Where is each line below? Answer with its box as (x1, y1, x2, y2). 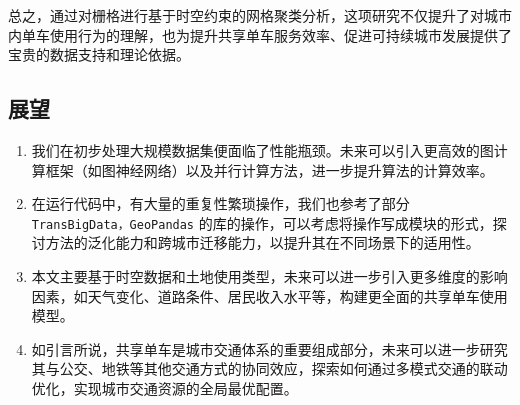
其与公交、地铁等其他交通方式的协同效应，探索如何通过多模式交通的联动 (31, 358, 508, 379)
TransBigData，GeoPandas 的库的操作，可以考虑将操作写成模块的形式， (31, 212, 493, 233)
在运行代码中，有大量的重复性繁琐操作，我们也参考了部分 (31, 193, 410, 214)
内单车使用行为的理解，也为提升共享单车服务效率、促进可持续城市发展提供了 (8, 24, 512, 45)
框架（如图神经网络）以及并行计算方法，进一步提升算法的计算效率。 (45, 159, 494, 180)
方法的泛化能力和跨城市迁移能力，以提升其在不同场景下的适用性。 (45, 232, 480, 253)
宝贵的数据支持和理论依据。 (8, 44, 190, 65)
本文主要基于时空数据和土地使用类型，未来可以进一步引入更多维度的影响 (31, 266, 508, 287)
